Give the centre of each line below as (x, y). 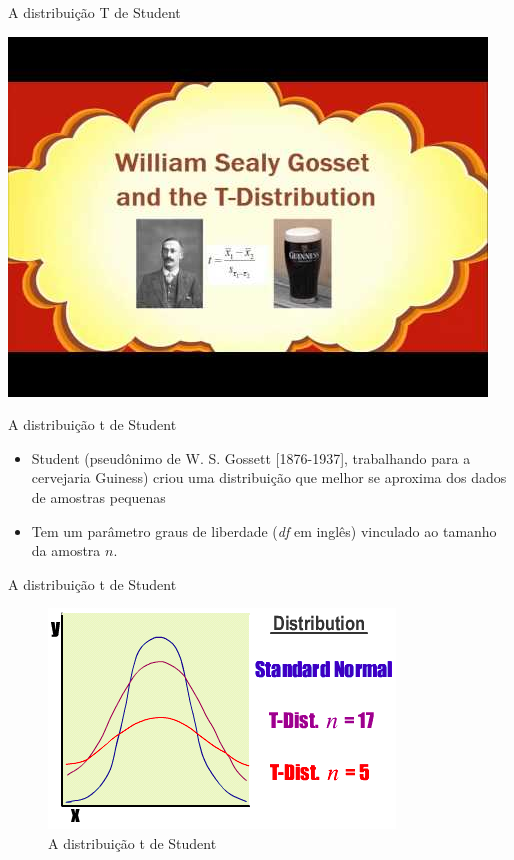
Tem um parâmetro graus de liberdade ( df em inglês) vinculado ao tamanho (264, 530)
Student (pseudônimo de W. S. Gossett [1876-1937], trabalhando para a (251, 457)
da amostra (66, 550)
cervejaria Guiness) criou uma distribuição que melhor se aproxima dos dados (269, 477)
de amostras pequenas (98, 496)
